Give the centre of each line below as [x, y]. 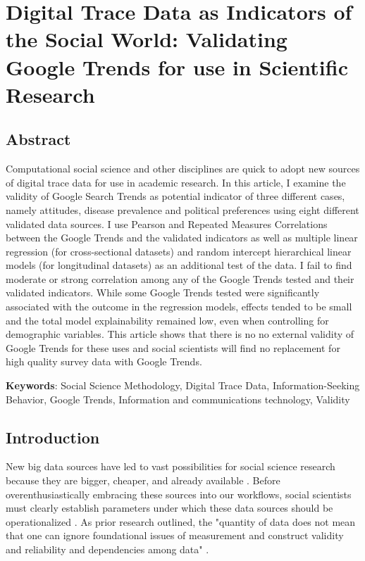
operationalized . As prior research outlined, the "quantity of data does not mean [181, 521]
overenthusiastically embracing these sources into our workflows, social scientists [179, 494]
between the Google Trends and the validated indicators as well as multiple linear [182, 238]
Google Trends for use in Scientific [177, 67]
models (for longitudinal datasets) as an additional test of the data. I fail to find [179, 265]
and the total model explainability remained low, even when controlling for [167, 320]
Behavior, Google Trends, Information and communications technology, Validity [178, 399]
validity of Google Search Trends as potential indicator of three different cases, [175, 196]
